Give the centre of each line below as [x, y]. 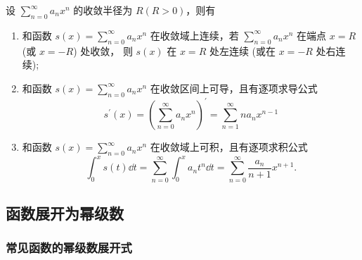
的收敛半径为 [103, 10]
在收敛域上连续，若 [194, 35]
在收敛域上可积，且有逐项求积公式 [229, 147]
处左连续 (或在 [243, 50]
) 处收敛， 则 [103, 50]
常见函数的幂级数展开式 [69, 248]
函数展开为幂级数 [65, 213]
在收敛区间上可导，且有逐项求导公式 [234, 88]
